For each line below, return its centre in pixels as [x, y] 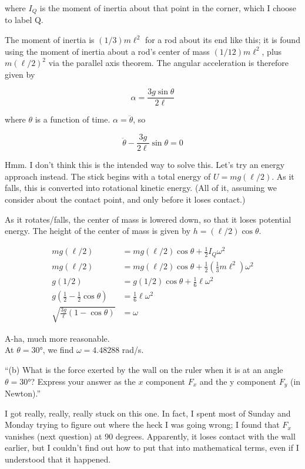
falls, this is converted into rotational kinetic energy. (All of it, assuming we [141, 188]
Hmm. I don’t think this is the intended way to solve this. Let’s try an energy [145, 165]
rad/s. [133, 350]
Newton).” [23, 393]
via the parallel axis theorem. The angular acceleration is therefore [169, 63]
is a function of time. [73, 119]
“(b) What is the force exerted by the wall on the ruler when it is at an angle [144, 369]
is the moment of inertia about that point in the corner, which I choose [168, 8]
